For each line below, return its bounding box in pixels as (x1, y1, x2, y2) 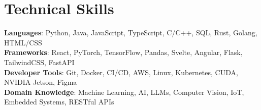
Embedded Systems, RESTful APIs (4, 96, 114, 107)
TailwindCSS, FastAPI (4, 57, 75, 67)
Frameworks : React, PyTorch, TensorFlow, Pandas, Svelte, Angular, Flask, (4, 47, 243, 58)
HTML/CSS (4, 37, 42, 47)
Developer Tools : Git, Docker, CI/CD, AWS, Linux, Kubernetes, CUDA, (4, 67, 238, 77)
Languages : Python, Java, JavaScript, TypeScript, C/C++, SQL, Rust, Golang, (4, 27, 257, 38)
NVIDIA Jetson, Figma (4, 77, 77, 87)
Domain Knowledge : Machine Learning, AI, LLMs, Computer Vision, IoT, (4, 86, 244, 97)
